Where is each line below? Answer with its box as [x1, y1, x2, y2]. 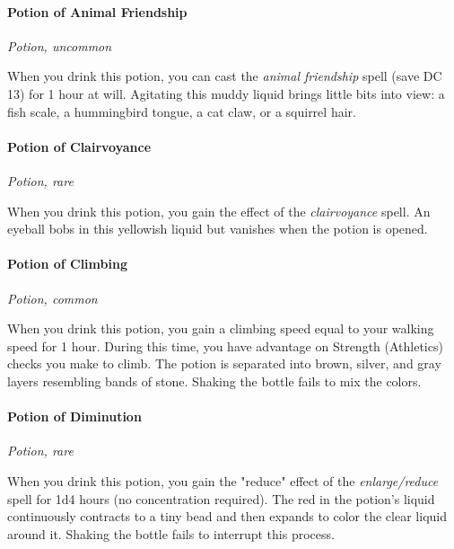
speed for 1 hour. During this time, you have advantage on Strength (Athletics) [7, 336, 443, 355]
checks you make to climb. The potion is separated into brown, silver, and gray [7, 354, 441, 373]
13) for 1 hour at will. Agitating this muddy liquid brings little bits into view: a [7, 84, 445, 102]
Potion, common [7, 288, 98, 307]
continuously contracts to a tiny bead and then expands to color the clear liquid [7, 507, 447, 526]
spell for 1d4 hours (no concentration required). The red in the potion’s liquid [7, 489, 435, 508]
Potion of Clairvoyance [7, 137, 152, 155]
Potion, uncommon [7, 36, 112, 55]
